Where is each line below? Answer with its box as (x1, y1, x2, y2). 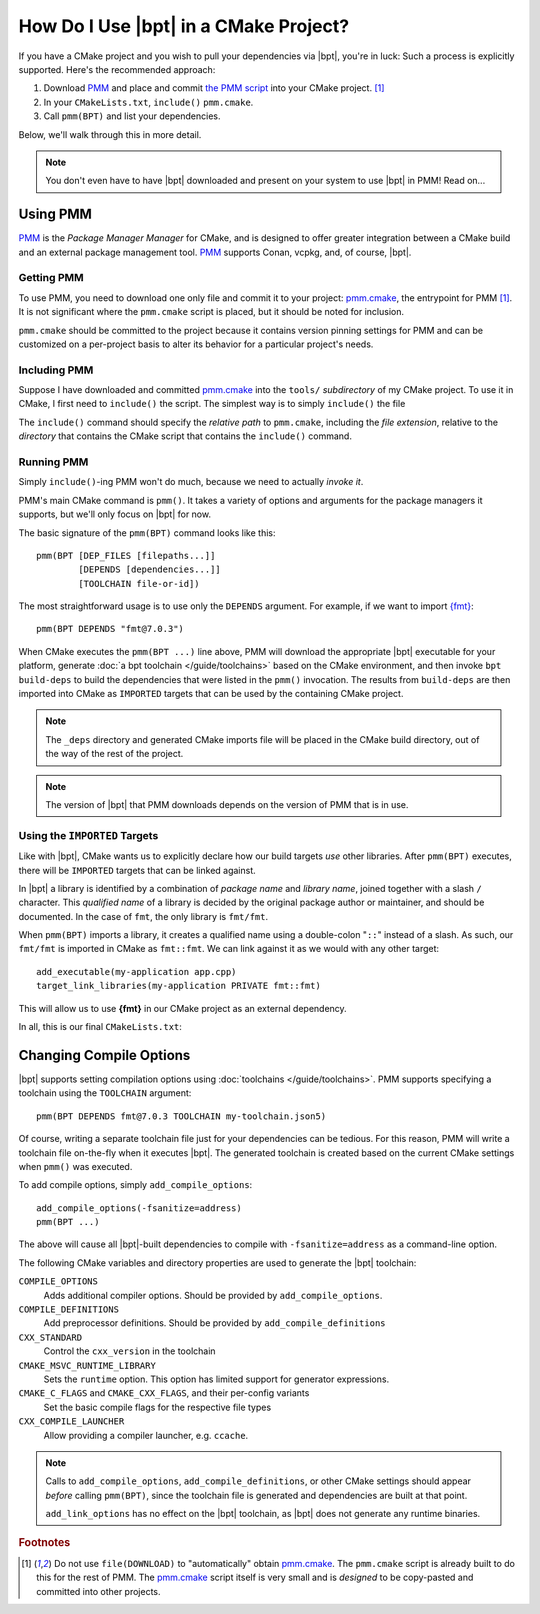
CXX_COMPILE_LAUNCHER (18, 1416, 125, 1427)
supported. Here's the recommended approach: (18, 63, 216, 75)
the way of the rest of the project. (45, 748, 184, 760)
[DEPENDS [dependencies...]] (78, 564, 222, 575)
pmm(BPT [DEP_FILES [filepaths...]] (36, 550, 216, 561)
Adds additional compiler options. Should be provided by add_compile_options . (43, 1289, 383, 1301)
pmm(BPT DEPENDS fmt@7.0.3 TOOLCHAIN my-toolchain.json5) (36, 1110, 327, 1122)
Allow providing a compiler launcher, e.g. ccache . (43, 1429, 249, 1441)
